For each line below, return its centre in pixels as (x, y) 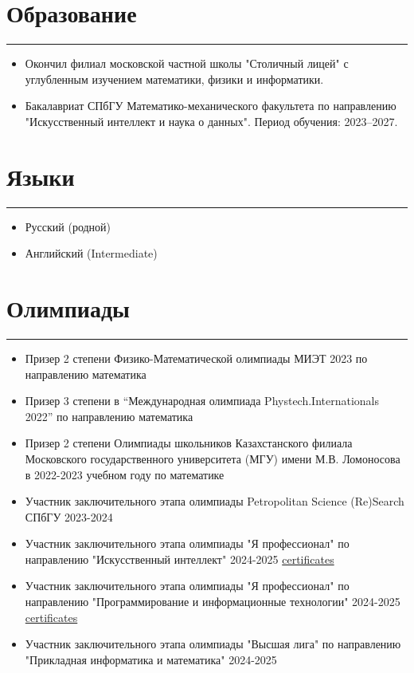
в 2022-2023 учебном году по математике (125, 474)
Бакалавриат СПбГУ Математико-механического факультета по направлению (211, 106)
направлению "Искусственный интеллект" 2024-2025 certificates (180, 559)
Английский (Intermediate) (91, 253)
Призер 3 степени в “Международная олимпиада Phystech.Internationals (202, 401)
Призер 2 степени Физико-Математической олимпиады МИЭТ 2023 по (196, 358)
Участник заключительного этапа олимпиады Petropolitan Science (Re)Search (215, 501)
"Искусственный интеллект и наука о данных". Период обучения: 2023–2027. (211, 121)
